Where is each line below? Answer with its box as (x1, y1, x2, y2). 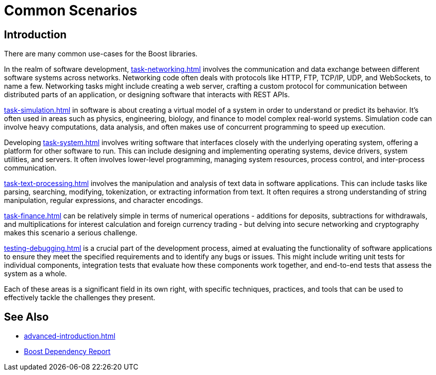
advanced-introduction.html (24, 332, 116, 341)
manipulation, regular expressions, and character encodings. (4, 196, 203, 205)
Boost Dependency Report (24, 347, 111, 356)
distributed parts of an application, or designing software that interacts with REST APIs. (4, 90, 290, 99)
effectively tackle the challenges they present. (4, 293, 155, 302)
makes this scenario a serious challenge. (4, 228, 138, 237)
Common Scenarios (4, 2, 138, 19)
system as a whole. (4, 269, 67, 278)
